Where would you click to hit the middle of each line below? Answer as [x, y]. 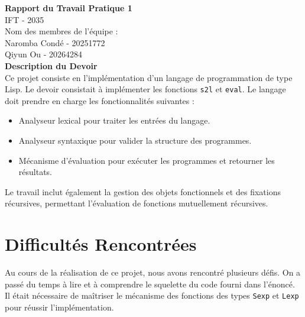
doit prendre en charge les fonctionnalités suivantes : [100, 100]
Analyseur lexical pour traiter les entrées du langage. [114, 120]
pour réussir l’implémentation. [59, 307]
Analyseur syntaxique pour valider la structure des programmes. [135, 140]
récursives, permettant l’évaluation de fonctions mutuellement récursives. [137, 203]
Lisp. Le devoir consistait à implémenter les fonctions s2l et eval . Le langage [145, 89]
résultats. [35, 172]
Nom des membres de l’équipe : [61, 31]
